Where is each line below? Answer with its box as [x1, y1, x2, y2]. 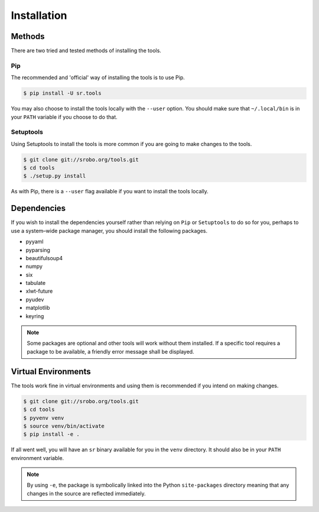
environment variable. [11, 454, 64, 461]
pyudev [25, 296, 44, 303]
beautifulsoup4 [25, 254, 63, 261]
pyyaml [25, 238, 44, 245]
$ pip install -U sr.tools [23, 90, 102, 97]
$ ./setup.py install [23, 173, 86, 180]
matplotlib [25, 304, 50, 312]
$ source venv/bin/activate [23, 423, 105, 429]
